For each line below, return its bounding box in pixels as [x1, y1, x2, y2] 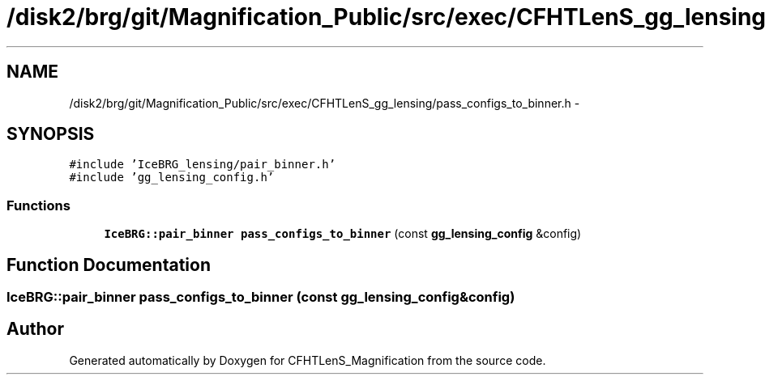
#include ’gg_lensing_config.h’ [69, 171, 275, 184]
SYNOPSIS [6, 124, 95, 145]
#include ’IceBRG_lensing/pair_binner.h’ [69, 158, 336, 171]
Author [6, 319, 64, 340]
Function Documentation [6, 254, 211, 275]
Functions [6, 197, 71, 214]
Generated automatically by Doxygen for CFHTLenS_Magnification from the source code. [69, 353, 546, 367]
